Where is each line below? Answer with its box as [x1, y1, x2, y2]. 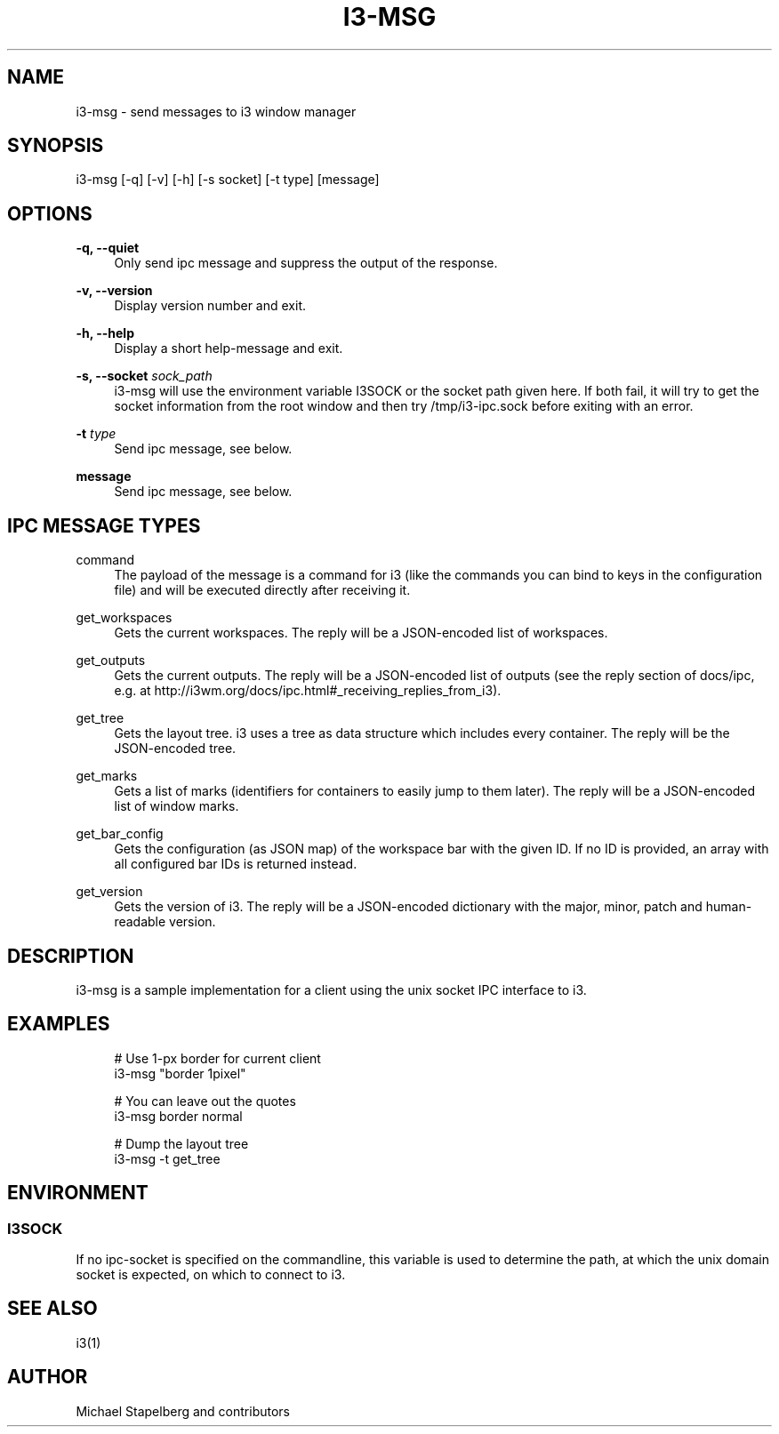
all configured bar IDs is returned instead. [114, 856, 357, 872]
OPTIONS [7, 202, 92, 225]
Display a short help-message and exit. [114, 340, 343, 356]
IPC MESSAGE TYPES [7, 514, 201, 537]
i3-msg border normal [114, 1108, 243, 1124]
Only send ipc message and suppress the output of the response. [114, 255, 498, 271]
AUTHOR [7, 1366, 88, 1389]
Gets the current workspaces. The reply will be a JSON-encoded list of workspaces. [114, 625, 608, 641]
